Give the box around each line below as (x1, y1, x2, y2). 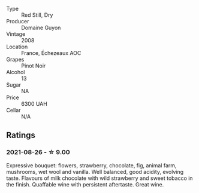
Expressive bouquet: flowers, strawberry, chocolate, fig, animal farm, (6, 161, 177, 169)
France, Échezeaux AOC (21, 50, 82, 56)
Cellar (6, 107, 21, 114)
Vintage (6, 30, 26, 38)
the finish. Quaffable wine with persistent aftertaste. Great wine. (6, 180, 164, 188)
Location (6, 43, 28, 50)
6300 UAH (21, 100, 48, 107)
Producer (6, 18, 29, 24)
